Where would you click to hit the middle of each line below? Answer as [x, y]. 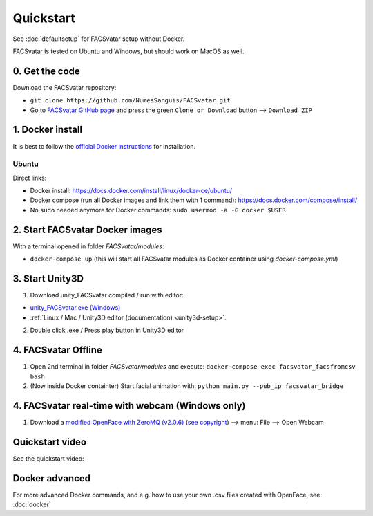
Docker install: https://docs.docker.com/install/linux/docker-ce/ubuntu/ [131, 191]
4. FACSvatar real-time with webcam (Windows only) [129, 406]
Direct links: [30, 178]
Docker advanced [52, 478]
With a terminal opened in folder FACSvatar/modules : [89, 246]
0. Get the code [47, 71]
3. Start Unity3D [48, 278]
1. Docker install [48, 130]
